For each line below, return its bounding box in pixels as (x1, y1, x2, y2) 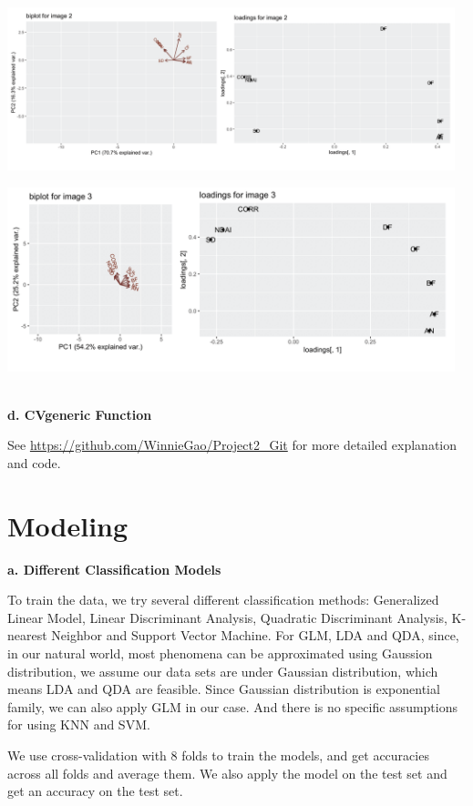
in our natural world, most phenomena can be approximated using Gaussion (7, 644, 433, 663)
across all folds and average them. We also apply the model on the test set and (7, 763, 447, 782)
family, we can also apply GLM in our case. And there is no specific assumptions (7, 697, 458, 716)
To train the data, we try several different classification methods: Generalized (7, 590, 439, 609)
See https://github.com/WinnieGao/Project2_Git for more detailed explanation (7, 435, 458, 454)
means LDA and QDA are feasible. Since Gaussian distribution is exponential (7, 679, 440, 699)
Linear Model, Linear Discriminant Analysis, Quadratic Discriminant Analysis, (7, 607, 447, 627)
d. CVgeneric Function (7, 404, 152, 423)
